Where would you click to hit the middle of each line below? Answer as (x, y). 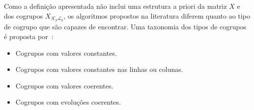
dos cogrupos (24, 15)
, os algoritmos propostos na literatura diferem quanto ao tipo (157, 15)
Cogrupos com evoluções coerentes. (68, 102)
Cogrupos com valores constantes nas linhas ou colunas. (99, 69)
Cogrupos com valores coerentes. (64, 85)
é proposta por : (29, 36)
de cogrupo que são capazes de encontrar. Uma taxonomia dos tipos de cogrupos (125, 27)
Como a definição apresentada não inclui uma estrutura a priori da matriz (115, 6)
